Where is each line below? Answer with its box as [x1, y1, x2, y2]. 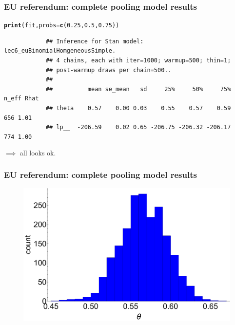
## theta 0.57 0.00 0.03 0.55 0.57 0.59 [45, 105, 231, 112]
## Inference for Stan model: [45, 38, 144, 45]
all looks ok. [20, 148, 56, 158]
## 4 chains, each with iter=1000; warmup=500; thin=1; [45, 57, 231, 64]
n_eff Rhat [4, 95, 39, 102]
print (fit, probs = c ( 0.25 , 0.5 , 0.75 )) [4, 22, 119, 29]
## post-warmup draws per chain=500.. [45, 66, 172, 74]
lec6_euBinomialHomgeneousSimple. [4, 47, 116, 55]
